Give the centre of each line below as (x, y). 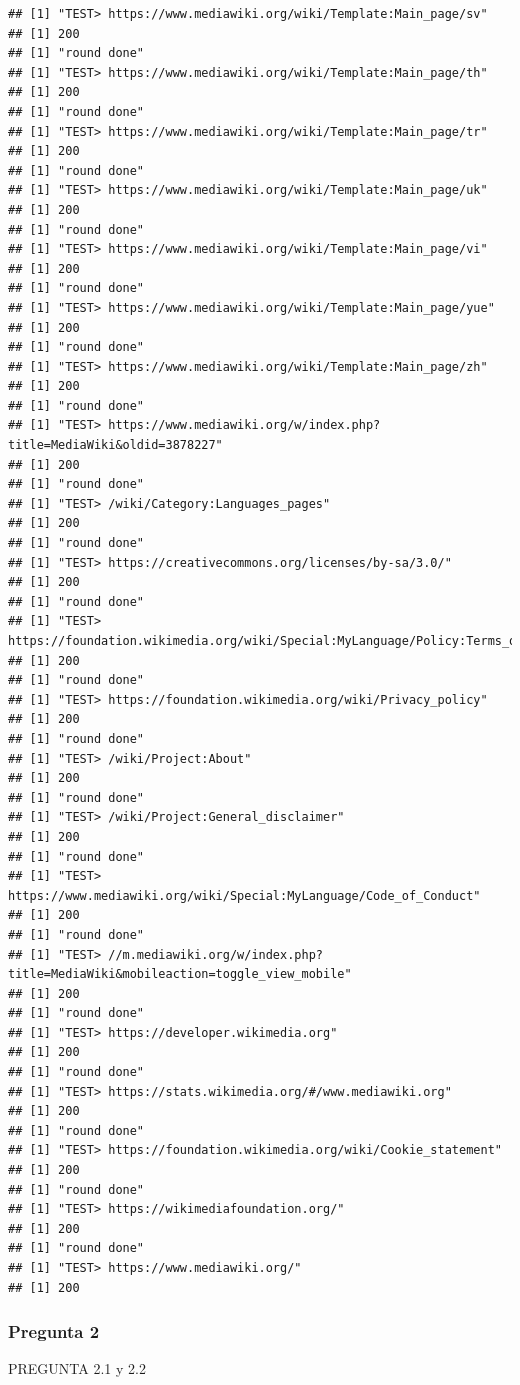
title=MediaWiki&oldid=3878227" (115, 445)
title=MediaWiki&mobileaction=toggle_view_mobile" (180, 974)
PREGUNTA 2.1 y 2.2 (77, 1368)
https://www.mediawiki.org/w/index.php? (244, 425)
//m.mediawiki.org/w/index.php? (215, 954)
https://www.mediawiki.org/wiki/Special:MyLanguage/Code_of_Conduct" (244, 895)
